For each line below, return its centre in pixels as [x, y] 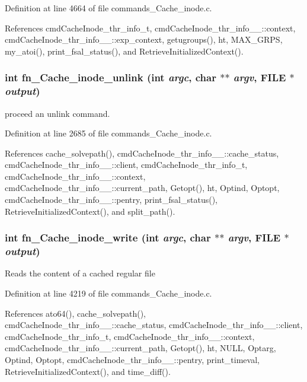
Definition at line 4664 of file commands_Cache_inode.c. [108, 8]
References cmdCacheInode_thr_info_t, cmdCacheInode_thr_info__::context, [150, 28]
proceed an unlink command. [57, 113]
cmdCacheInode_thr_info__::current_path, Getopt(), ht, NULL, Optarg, [140, 348]
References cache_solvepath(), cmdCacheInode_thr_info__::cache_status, [142, 153]
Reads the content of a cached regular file [80, 273]
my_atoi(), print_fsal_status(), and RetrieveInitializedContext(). [124, 51]
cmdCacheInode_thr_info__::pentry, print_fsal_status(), [111, 200]
